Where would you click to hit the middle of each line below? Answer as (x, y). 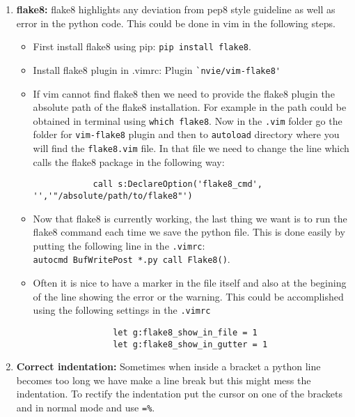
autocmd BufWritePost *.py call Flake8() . (132, 259)
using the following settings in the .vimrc (122, 310)
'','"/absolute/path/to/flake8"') (113, 196)
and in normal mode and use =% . (86, 407)
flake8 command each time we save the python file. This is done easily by (189, 232)
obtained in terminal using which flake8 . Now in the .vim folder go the (188, 120)
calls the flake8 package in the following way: (129, 161)
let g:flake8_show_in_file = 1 (185, 332)
